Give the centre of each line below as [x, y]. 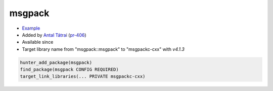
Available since [38, 42]
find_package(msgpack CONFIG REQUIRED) [69, 70]
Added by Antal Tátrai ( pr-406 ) [54, 35]
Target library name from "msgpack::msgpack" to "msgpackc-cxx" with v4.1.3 [103, 49]
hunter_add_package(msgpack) [56, 62]
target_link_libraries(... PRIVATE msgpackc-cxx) [83, 76]
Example [31, 28]
